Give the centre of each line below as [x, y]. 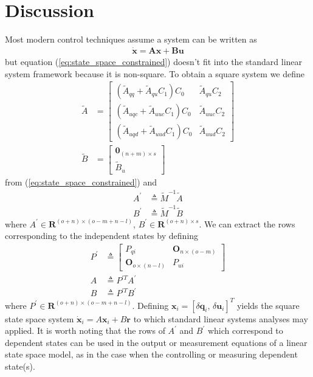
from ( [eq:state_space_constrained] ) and [81, 182]
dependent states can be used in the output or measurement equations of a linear [156, 342]
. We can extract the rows [247, 223]
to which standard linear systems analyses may [221, 318]
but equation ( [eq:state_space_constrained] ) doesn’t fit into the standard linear [154, 61]
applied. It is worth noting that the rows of [85, 330]
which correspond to [245, 330]
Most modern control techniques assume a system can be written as [131, 39]
